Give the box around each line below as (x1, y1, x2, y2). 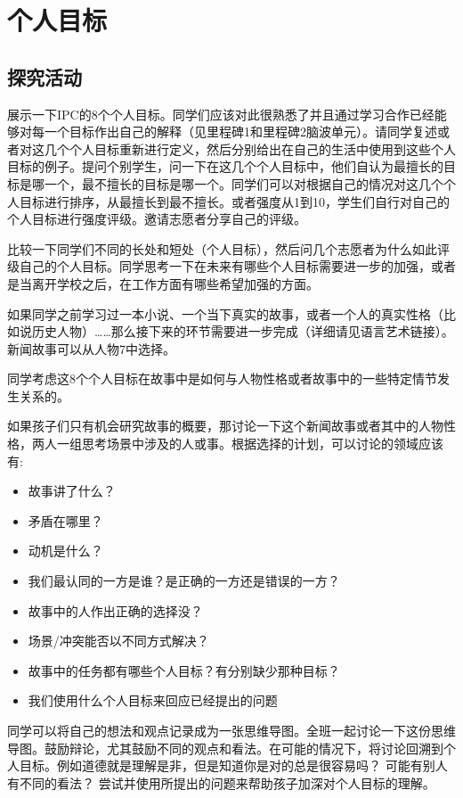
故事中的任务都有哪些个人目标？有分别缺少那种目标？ (28, 661, 340, 679)
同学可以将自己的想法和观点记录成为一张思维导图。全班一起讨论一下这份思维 (7, 721, 456, 740)
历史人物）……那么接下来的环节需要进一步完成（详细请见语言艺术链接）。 (31, 322, 454, 341)
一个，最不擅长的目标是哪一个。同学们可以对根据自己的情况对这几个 (44, 174, 443, 193)
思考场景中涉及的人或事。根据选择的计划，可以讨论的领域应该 (81, 434, 443, 453)
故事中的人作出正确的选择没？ (28, 601, 203, 620)
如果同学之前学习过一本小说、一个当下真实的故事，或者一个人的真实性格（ (7, 304, 443, 323)
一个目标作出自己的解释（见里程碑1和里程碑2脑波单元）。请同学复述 (44, 122, 437, 141)
